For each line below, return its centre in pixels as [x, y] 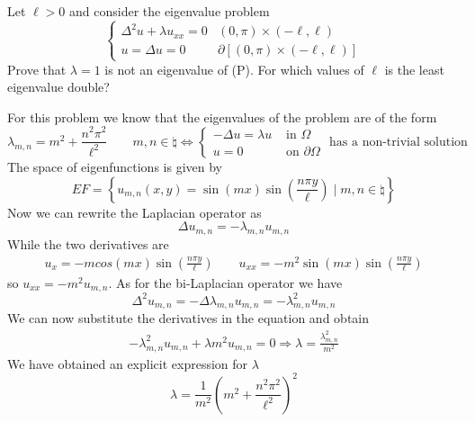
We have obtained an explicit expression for [128, 363]
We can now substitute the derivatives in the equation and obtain [188, 318]
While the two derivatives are [88, 243]
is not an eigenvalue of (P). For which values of [234, 69]
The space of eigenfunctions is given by [115, 166]
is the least [414, 69]
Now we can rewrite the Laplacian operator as [134, 212]
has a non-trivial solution [399, 142]
